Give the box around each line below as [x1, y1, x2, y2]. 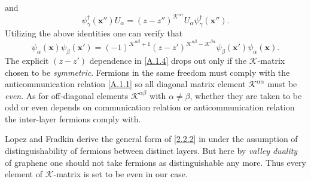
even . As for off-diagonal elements [5, 89, 129, 101]
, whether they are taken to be [190, 89, 302, 101]
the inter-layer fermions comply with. [5, 112, 141, 125]
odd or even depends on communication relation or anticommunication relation [5, 101, 295, 113]
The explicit [5, 54, 49, 66]
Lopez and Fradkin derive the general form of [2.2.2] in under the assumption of [5, 132, 298, 145]
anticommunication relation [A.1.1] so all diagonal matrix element [5, 78, 246, 90]
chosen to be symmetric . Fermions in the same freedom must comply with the [5, 66, 290, 78]
